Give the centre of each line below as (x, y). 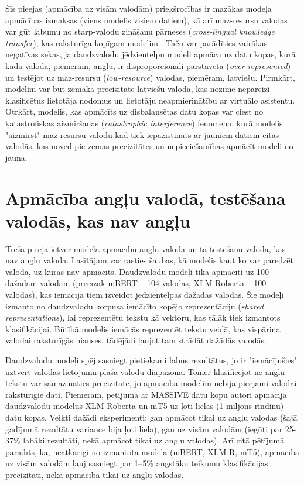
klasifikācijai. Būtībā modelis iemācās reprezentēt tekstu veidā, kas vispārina (143, 329)
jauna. (16, 157)
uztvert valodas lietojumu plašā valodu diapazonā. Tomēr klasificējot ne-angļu (145, 371)
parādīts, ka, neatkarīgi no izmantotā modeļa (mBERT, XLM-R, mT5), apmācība (153, 451)
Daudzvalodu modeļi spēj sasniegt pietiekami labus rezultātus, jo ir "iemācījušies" (151, 360)
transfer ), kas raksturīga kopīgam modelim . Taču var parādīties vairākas (136, 42)
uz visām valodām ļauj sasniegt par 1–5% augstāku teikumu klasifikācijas (137, 463)
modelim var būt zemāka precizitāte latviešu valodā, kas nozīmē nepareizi (138, 89)
